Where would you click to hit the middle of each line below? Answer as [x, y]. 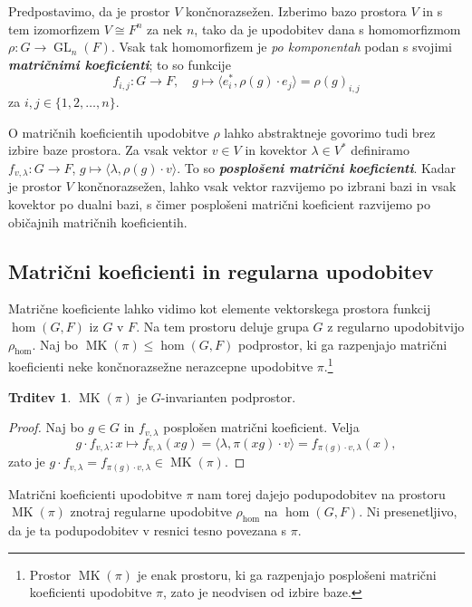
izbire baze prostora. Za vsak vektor [108, 150]
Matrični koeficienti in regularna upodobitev [221, 270]
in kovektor [276, 150]
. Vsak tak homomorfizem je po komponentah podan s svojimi [281, 47]
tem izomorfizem [54, 29]
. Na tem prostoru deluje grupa [222, 327]
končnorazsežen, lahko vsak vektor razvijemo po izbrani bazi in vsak [267, 186]
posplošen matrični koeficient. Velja [261, 427]
